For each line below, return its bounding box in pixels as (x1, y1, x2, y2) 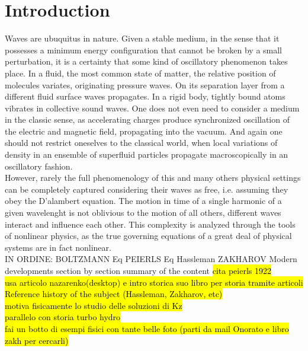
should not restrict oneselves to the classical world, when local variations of (5, 136, 278, 149)
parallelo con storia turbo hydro (5, 311, 121, 323)
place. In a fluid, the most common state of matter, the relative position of (5, 66, 276, 79)
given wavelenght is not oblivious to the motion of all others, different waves (5, 206, 281, 219)
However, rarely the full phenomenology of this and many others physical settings (5, 171, 301, 184)
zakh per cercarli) (5, 334, 69, 346)
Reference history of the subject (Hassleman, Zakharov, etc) (5, 288, 223, 300)
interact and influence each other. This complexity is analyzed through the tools (5, 218, 296, 230)
